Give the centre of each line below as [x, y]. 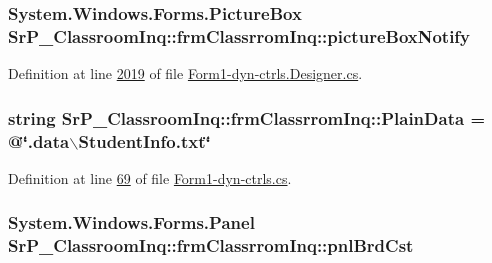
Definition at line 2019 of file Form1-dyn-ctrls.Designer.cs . [185, 73]
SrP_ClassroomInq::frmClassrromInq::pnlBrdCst [211, 245]
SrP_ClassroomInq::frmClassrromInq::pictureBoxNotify [239, 35]
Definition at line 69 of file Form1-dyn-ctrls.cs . [150, 177]
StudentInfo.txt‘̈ [144, 140]
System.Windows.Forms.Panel [131, 222]
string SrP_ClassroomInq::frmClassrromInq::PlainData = [247, 117]
